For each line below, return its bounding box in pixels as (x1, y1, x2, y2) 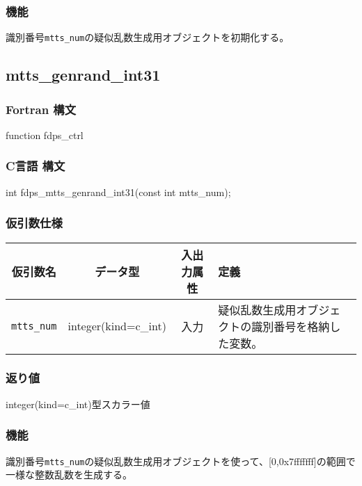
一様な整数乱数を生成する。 (6, 467, 132, 482)
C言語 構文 (6, 157, 65, 175)
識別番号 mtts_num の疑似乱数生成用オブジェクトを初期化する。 (6, 30, 290, 44)
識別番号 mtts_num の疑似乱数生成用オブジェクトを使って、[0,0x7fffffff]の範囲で (6, 453, 356, 468)
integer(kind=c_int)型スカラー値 (6, 396, 150, 411)
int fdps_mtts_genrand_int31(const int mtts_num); (6, 184, 231, 199)
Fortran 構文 (6, 100, 77, 118)
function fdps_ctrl (6, 127, 84, 142)
